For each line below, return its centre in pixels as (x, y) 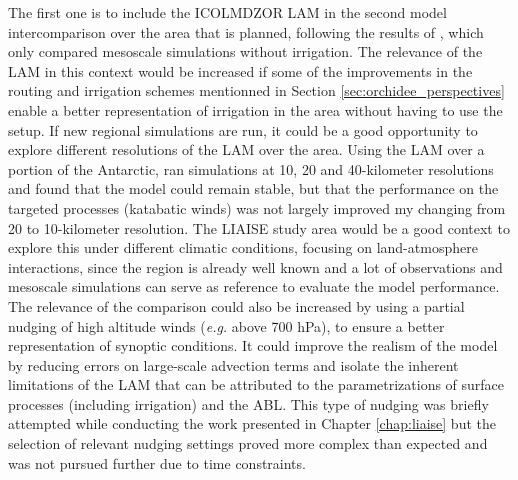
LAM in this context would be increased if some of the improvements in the (240, 70)
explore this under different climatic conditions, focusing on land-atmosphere (243, 247)
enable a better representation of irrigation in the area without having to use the (255, 109)
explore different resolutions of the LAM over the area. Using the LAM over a (246, 149)
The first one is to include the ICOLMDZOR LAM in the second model (227, 12)
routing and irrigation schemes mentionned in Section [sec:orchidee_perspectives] (256, 90)
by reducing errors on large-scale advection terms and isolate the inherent (233, 364)
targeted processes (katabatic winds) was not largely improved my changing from (257, 207)
